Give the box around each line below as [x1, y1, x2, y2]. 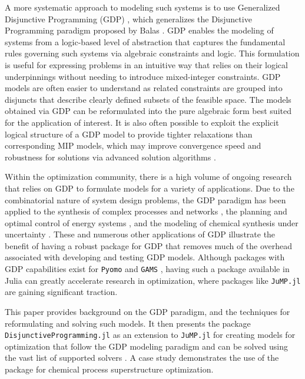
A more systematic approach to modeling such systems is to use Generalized [5, 1, 280, 13]
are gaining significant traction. [5, 286, 118, 298]
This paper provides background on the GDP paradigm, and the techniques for [5, 305, 290, 317]
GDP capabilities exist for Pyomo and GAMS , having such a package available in [5, 263, 290, 275]
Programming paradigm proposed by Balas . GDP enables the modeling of [5, 24, 274, 36]
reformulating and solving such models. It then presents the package [5, 317, 251, 329]
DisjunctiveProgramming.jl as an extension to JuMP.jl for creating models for [5, 328, 296, 341]
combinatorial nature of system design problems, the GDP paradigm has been [5, 193, 286, 206]
